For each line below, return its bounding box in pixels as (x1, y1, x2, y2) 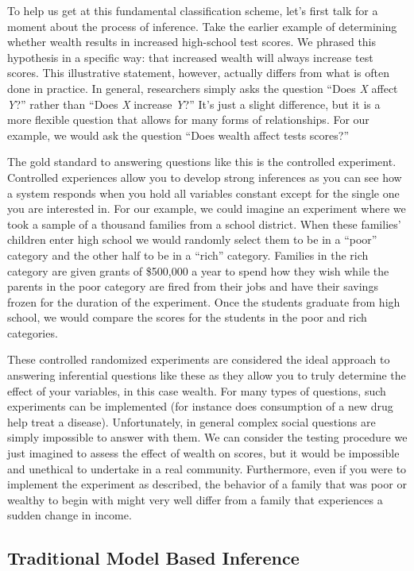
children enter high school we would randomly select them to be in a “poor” (7, 231, 377, 248)
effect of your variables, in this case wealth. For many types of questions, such (7, 382, 386, 399)
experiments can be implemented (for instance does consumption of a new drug (7, 398, 393, 415)
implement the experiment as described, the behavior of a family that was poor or (7, 476, 407, 492)
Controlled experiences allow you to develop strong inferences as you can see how (7, 168, 402, 185)
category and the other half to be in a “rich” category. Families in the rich (7, 246, 369, 263)
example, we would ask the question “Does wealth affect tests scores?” (7, 126, 349, 143)
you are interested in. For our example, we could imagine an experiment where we (7, 200, 406, 217)
